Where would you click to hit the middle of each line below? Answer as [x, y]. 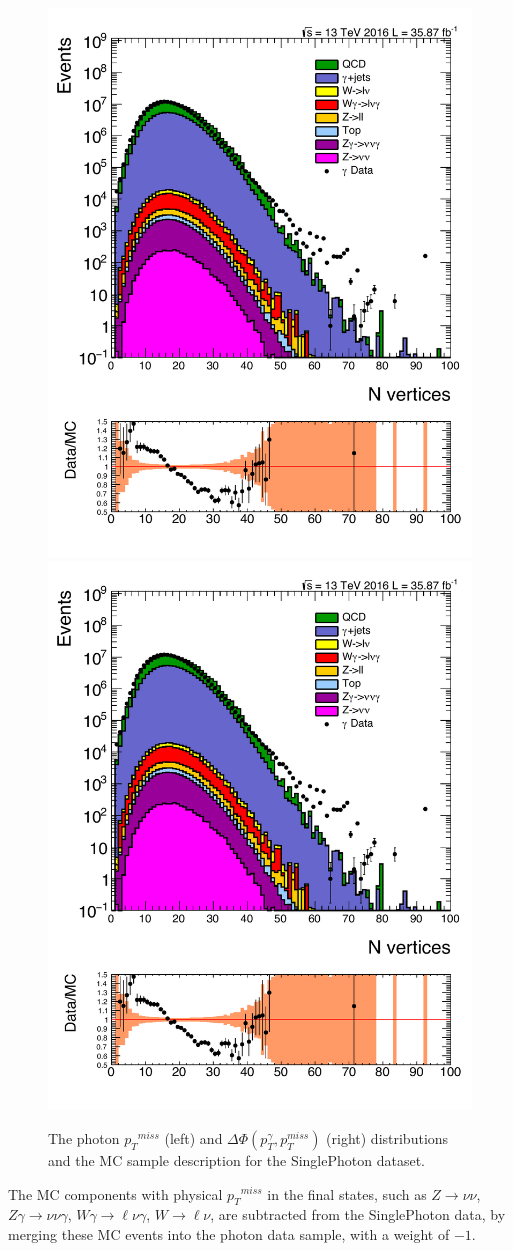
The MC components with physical [115, 1193]
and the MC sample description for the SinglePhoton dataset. [236, 1159]
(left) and [193, 1137]
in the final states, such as [347, 1193]
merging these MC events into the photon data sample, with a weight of [229, 1233]
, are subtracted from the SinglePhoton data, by [358, 1214]
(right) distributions [387, 1137]
